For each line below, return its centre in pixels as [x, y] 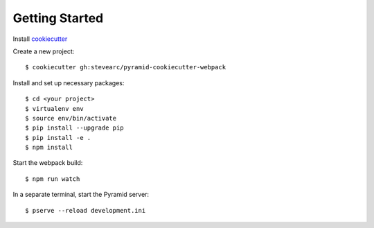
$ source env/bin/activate [71, 118]
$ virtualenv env [54, 108]
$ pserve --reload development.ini [86, 210]
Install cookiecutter [40, 39]
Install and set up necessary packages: [69, 82]
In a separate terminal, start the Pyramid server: [81, 195]
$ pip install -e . [58, 138]
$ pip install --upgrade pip [74, 128]
